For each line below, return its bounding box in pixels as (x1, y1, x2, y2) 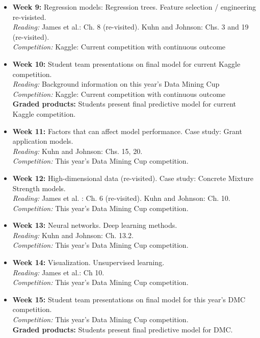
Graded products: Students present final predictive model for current (12, 98, 236, 109)
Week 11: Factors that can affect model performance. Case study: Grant (12, 125, 242, 136)
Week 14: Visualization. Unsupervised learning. (12, 257, 165, 268)
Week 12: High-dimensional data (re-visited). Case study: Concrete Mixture (12, 172, 253, 183)
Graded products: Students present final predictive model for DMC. (12, 324, 233, 334)
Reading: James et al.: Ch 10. (12, 267, 105, 277)
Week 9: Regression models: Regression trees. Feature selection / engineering (12, 2, 256, 12)
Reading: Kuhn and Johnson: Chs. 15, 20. (12, 145, 143, 156)
